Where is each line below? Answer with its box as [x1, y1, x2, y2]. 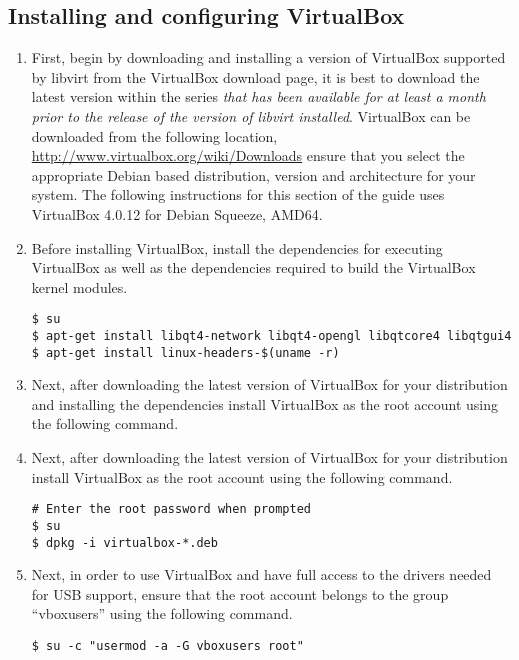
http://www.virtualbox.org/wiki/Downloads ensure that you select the [31, 145, 465, 166]
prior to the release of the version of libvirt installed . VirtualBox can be [31, 105, 471, 126]
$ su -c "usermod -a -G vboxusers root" [31, 639, 304, 654]
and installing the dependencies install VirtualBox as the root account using [31, 393, 498, 414]
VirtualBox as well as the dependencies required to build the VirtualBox [31, 257, 476, 278]
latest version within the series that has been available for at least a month [31, 86, 486, 107]
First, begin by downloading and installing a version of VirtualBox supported [31, 47, 506, 68]
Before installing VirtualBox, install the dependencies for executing [31, 237, 443, 258]
